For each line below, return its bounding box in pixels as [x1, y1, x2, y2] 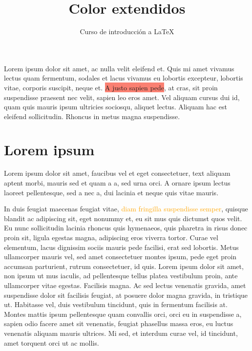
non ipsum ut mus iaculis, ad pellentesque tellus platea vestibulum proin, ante [4, 270, 238, 281]
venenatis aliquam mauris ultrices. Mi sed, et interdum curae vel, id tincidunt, [4, 328, 238, 338]
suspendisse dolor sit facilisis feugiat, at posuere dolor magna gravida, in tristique [4, 289, 248, 300]
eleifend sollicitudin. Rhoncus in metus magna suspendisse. [4, 111, 180, 121]
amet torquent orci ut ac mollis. [4, 337, 99, 348]
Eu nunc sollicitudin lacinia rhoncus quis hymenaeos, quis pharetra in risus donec [4, 223, 248, 233]
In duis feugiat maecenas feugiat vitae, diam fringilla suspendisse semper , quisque [4, 204, 248, 214]
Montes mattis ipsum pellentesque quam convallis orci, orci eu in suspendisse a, [4, 309, 242, 319]
